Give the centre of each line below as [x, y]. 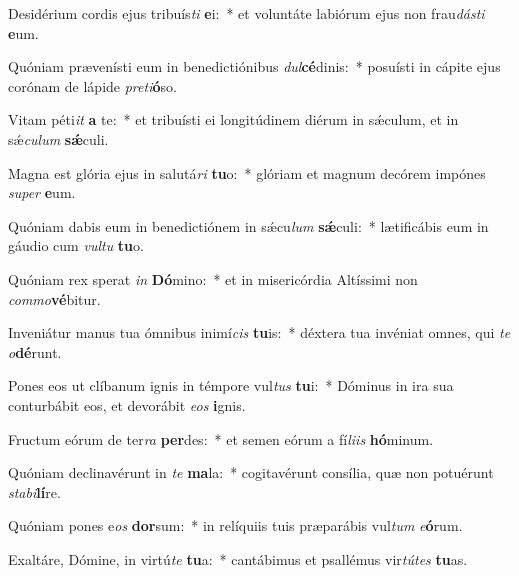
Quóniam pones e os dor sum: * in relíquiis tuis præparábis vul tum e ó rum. [235, 525]
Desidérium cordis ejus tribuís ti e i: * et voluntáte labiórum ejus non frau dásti [246, 13]
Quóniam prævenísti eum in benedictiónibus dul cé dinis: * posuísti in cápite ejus [254, 66]
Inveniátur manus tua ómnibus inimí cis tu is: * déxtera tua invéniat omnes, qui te [259, 332]
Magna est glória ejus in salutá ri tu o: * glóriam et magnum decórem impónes [247, 172]
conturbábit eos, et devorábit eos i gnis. [127, 404]
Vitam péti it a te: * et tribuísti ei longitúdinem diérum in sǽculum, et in [233, 119]
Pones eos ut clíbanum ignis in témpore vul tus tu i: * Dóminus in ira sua [231, 385]
